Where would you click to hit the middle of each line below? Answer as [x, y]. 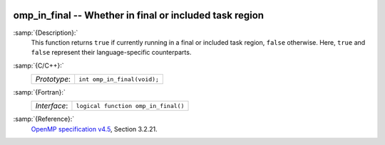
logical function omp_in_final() [130, 106]
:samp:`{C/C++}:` [38, 65]
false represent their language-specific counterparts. [111, 53]
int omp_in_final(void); [119, 79]
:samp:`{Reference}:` [44, 119]
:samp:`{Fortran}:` [39, 92]
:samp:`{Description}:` [46, 33]
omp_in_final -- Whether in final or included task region [138, 15]
